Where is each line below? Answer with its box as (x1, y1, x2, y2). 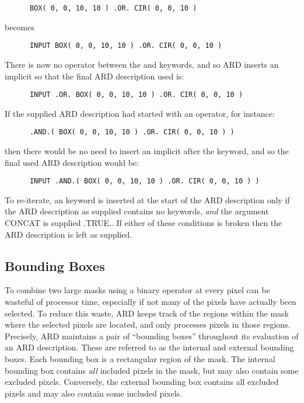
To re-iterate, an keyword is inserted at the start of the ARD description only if (5, 193, 290, 206)
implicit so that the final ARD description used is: (5, 70, 184, 82)
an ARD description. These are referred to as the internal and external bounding (5, 341, 294, 353)
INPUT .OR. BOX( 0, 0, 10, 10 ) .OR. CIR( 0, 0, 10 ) (29, 91, 243, 99)
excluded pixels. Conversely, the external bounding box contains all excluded (5, 376, 279, 388)
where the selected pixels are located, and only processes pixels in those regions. (5, 318, 291, 331)
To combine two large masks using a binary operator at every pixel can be (5, 284, 270, 296)
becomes (5, 20, 35, 33)
